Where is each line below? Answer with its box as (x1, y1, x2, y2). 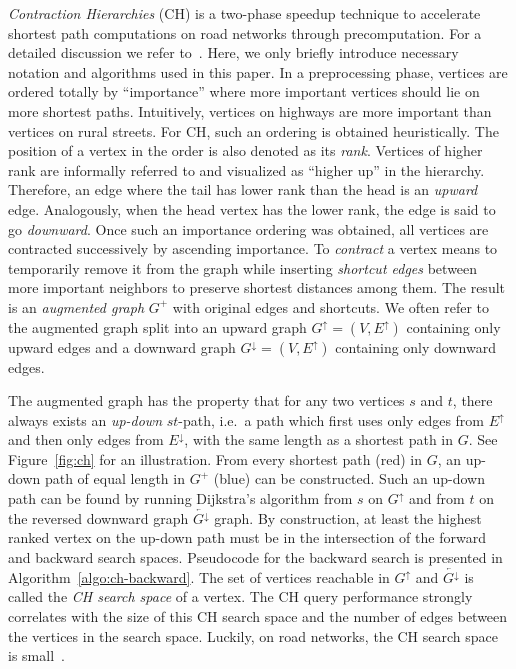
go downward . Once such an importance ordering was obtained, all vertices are (8, 218, 489, 239)
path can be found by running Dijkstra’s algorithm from (8, 488, 353, 509)
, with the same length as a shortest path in (184, 429, 454, 450)
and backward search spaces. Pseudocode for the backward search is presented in (8, 547, 503, 568)
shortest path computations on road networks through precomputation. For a (8, 22, 482, 43)
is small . (8, 645, 65, 666)
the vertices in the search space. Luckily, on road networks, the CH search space (8, 625, 498, 646)
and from (409, 488, 465, 509)
